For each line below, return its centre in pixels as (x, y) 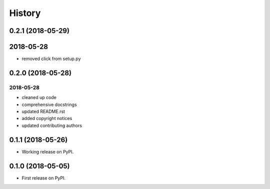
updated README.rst (43, 111)
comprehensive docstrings (49, 104)
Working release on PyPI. (48, 151)
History (25, 13)
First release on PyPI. (44, 178)
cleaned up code (39, 97)
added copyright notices (47, 118)
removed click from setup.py (51, 59)
